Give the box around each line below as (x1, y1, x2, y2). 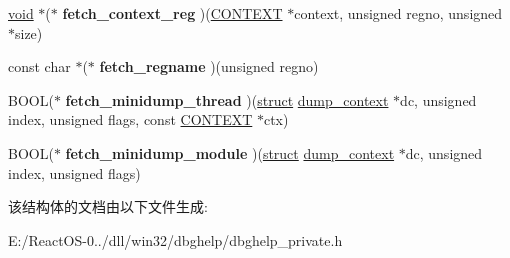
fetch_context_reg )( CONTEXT (62, 3, 283, 23)
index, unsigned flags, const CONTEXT (8, 109, 253, 130)
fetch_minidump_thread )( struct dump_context (65, 89, 389, 110)
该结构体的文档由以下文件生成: (8, 196, 208, 217)
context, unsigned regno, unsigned (294, 3, 503, 23)
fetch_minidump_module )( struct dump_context (65, 142, 395, 163)
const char (8, 56, 71, 77)
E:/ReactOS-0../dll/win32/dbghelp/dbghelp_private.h (8, 229, 343, 250)
